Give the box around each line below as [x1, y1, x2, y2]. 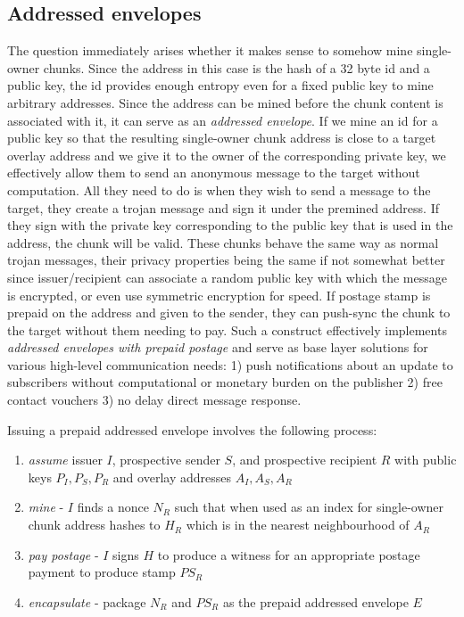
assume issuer [28, 450, 103, 469]
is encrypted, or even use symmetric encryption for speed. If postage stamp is [7, 285, 431, 304]
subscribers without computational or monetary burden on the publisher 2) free [7, 373, 443, 391]
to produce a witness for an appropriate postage [157, 545, 420, 564]
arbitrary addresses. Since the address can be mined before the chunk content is [7, 93, 443, 111]
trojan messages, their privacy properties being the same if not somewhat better [7, 251, 445, 269]
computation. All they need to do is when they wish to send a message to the [7, 180, 431, 199]
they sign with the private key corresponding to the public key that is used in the [7, 216, 453, 234]
